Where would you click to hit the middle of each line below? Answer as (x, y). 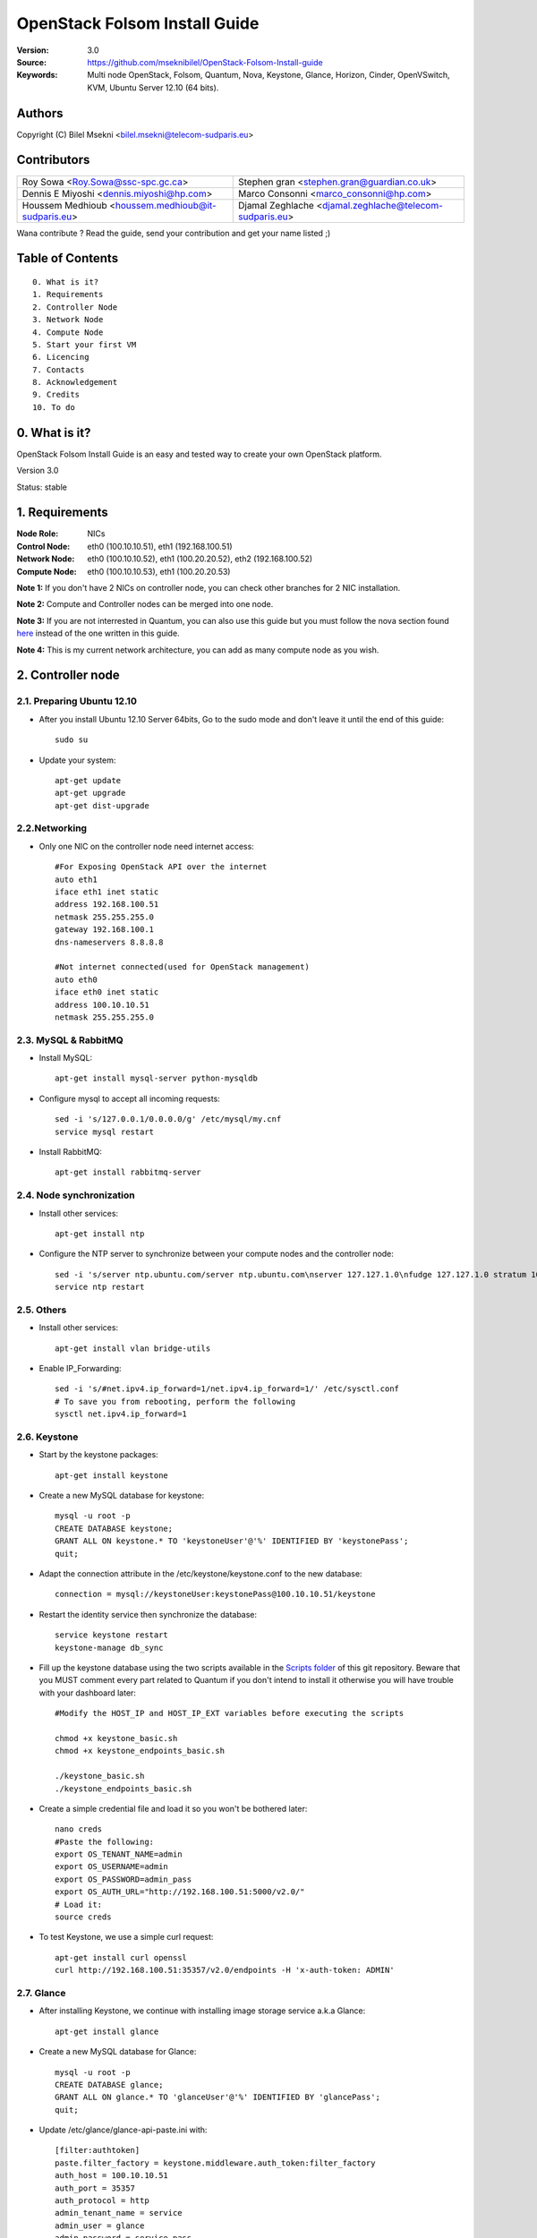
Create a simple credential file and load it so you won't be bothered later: (173, 1808)
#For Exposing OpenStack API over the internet (161, 867)
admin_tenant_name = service (119, 2213)
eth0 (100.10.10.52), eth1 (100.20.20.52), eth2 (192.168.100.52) (200, 559)
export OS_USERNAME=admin (112, 1867)
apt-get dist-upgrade (102, 805)
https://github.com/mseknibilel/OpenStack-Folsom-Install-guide (205, 62)
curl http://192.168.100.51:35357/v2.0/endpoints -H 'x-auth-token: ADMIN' (225, 1970)
